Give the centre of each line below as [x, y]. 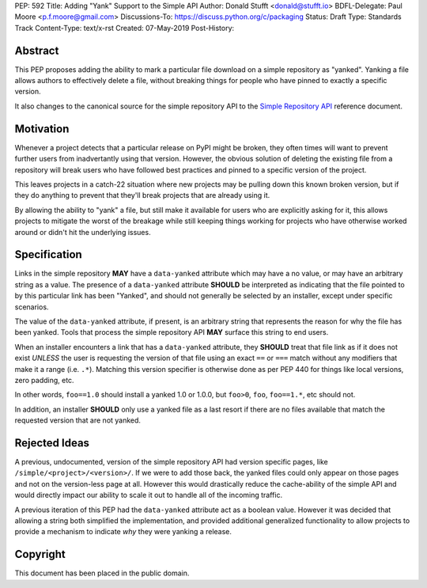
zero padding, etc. [44, 380]
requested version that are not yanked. [78, 420]
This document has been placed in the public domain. [102, 573]
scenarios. [32, 307]
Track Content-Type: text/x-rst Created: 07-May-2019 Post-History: [125, 28]
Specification [48, 254]
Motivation [42, 129]
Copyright [40, 554]
